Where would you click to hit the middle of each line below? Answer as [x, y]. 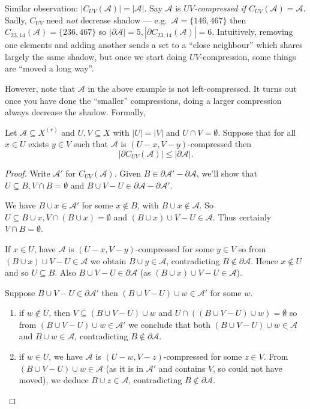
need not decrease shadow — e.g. [107, 20]
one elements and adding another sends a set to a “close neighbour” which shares [154, 45]
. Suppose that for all [257, 132]
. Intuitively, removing [252, 32]
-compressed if [220, 8]
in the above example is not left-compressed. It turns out [192, 88]
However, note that [40, 88]
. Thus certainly [242, 217]
